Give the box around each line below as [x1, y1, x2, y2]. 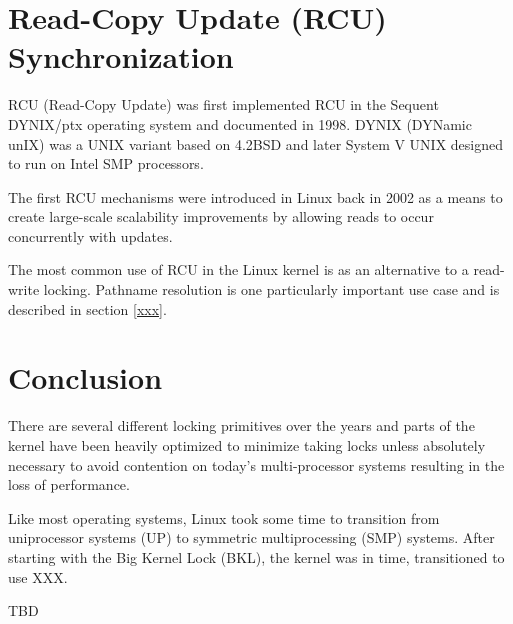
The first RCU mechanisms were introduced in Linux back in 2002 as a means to [8, 186, 503, 207]
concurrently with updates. [8, 225, 173, 246]
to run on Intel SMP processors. [8, 153, 204, 174]
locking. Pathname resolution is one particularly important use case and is [43, 279, 500, 300]
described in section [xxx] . [8, 298, 167, 319]
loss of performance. [8, 474, 130, 495]
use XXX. [8, 566, 68, 587]
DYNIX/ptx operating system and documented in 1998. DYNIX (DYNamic [8, 113, 472, 134]
